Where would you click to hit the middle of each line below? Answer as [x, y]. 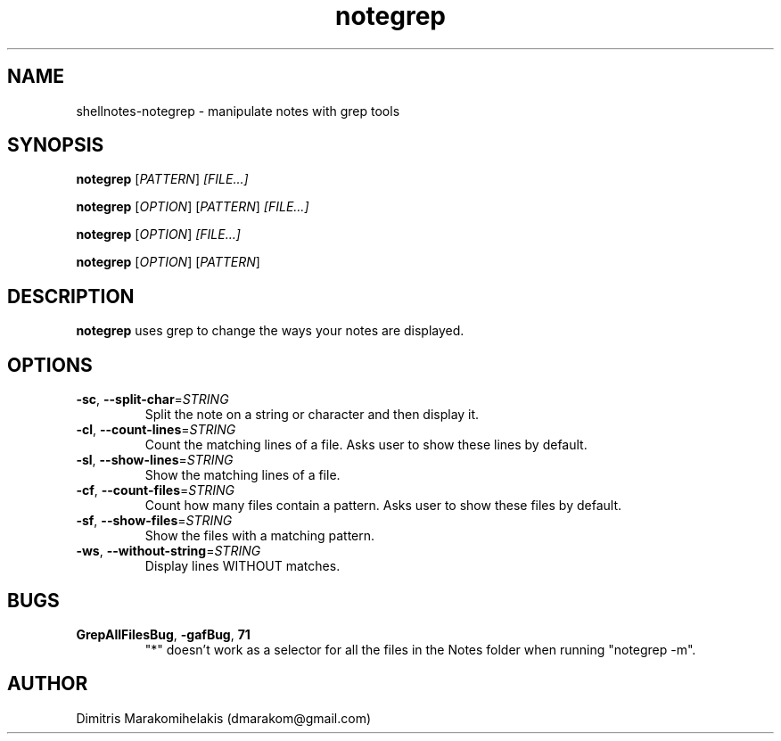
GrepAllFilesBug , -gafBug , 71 [163, 634]
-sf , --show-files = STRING [154, 521]
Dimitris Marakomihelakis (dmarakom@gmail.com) [224, 718]
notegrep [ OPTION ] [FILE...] [158, 235]
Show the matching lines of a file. [243, 475]
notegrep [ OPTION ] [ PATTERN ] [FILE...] [193, 207]
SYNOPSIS [56, 145]
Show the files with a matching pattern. [260, 536]
